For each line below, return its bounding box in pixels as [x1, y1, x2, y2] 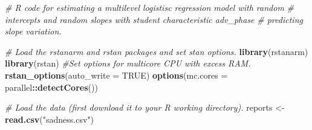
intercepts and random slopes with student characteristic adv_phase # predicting [5, 13, 303, 25]
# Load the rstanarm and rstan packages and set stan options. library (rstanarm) [5, 45, 308, 57]
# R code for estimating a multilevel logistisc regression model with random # [5, 1, 294, 13]
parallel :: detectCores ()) [5, 80, 98, 93]
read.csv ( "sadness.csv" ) [5, 112, 94, 125]
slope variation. [5, 25, 62, 37]
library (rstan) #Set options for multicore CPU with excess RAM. [5, 57, 251, 70]
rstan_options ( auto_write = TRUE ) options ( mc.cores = [5, 68, 228, 81]
